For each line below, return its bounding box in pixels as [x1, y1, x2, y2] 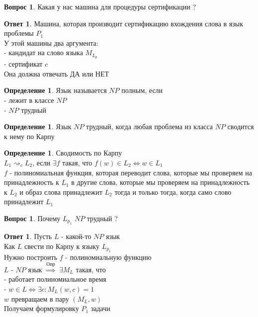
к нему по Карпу [4, 131, 55, 141]
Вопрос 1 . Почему [4, 213, 61, 223]
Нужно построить [4, 252, 58, 262]
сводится [227, 121, 254, 132]
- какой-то [61, 231, 91, 241]
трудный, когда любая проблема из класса [86, 121, 213, 132]
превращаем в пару [11, 293, 69, 304]
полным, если [121, 85, 163, 95]
